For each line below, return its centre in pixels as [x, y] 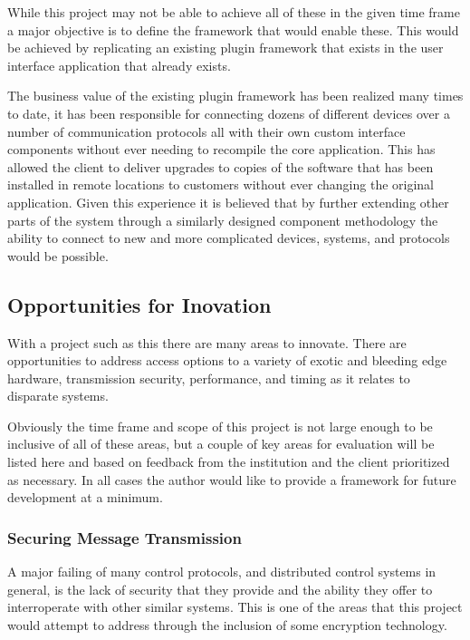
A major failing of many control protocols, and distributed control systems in [222, 572]
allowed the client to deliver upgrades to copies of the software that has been [221, 166]
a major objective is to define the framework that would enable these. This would [233, 29]
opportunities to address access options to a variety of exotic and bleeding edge [227, 360]
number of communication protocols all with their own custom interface [206, 131]
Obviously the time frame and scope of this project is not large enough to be [220, 426]
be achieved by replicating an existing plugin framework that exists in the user [225, 48]
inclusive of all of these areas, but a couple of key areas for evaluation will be [221, 444]
